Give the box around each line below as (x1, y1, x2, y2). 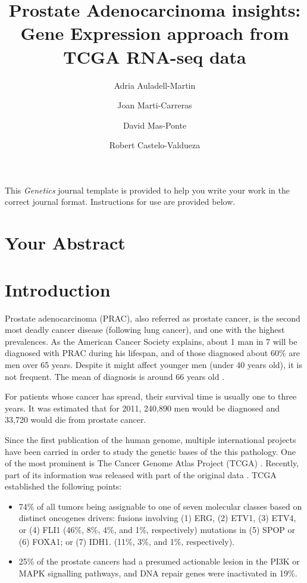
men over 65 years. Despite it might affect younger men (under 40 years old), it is (5, 358, 302, 370)
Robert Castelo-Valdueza (109, 139, 201, 151)
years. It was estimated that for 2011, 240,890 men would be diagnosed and (5, 401, 280, 414)
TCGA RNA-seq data (63, 44, 246, 68)
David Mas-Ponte (123, 119, 187, 131)
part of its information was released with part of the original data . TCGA (5, 468, 277, 481)
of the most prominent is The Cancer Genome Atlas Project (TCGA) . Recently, (5, 457, 299, 469)
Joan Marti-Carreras (117, 99, 192, 111)
